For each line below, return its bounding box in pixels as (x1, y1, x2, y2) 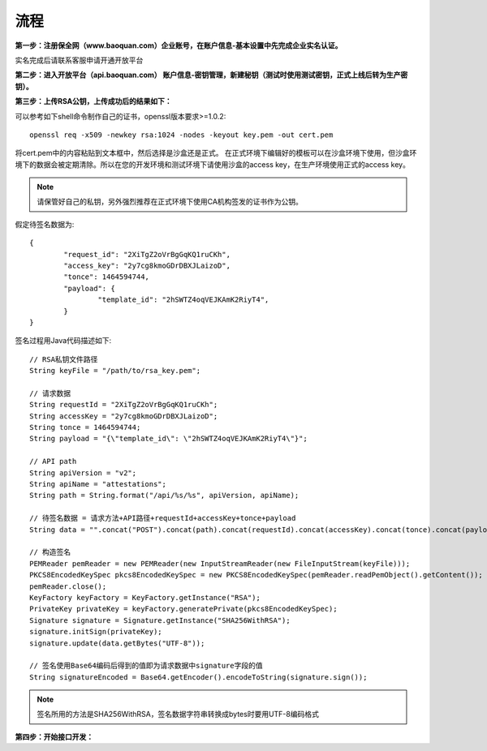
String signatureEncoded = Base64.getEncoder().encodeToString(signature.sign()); (29, 672, 368, 681)
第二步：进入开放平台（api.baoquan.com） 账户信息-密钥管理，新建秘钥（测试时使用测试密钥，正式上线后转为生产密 (15, 70, 408, 80)
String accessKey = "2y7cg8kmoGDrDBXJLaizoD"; (29, 411, 218, 421)
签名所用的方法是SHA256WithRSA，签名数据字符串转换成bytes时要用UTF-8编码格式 (37, 710, 320, 719)
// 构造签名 (29, 547, 71, 557)
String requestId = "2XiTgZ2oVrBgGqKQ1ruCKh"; (29, 400, 218, 410)
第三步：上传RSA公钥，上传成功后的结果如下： (15, 97, 172, 106)
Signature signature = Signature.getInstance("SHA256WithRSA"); (29, 616, 291, 624)
